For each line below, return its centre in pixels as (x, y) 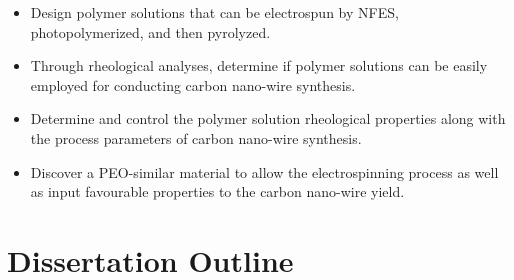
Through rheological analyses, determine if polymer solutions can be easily (259, 65)
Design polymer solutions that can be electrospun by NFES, (214, 12)
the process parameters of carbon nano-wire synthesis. (196, 137)
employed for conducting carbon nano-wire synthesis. (193, 84)
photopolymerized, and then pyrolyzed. (150, 31)
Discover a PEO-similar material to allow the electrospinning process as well (264, 171)
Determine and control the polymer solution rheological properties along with (268, 118)
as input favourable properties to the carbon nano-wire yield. (217, 191)
